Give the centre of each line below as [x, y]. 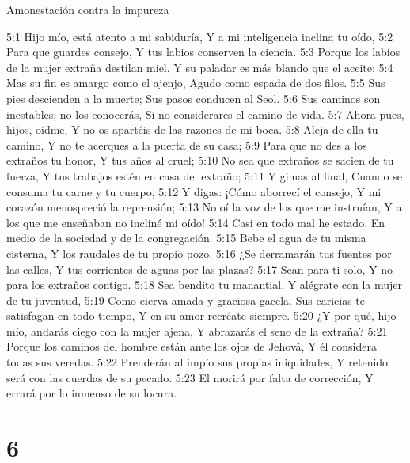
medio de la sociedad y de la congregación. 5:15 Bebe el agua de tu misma [186, 238]
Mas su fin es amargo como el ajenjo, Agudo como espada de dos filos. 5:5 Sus [196, 83]
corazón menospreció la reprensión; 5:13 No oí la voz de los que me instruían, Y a [204, 207]
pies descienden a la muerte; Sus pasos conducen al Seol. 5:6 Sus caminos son [194, 98]
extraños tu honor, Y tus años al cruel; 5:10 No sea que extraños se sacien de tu [200, 160]
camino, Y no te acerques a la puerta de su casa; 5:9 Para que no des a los [187, 144]
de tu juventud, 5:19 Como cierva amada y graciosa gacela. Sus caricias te [186, 300]
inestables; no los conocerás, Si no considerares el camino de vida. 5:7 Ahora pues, [205, 114]
